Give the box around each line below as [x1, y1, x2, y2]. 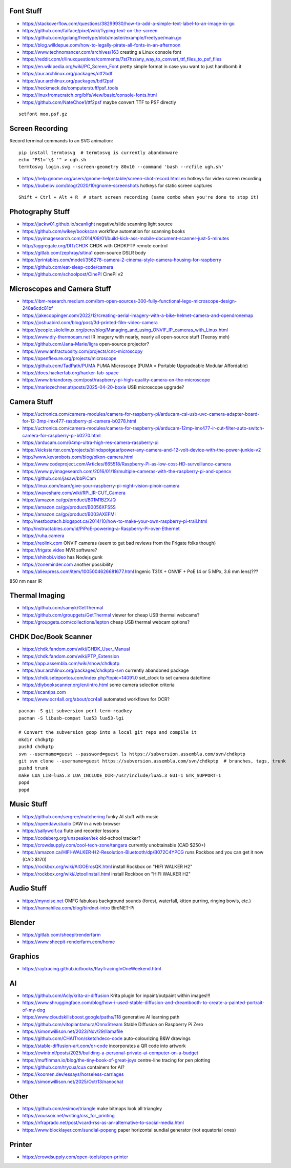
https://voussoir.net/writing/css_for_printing [22, 1113, 115, 1119]
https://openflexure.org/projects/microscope [22, 355, 117, 362]
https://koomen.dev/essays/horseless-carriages [22, 1071, 124, 1077]
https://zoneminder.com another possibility [22, 561, 113, 567]
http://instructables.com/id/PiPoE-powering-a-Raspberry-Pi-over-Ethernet [22, 525, 180, 532]
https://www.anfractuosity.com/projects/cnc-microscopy [22, 348, 143, 354]
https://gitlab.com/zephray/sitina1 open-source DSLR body [22, 249, 146, 256]
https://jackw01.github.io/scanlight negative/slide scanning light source [22, 221, 173, 227]
